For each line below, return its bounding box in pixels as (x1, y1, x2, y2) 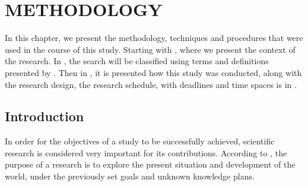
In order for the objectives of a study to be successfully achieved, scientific (5, 135, 275, 147)
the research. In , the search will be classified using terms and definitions (5, 55, 269, 67)
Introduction (5, 107, 84, 125)
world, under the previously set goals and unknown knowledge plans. (5, 170, 255, 182)
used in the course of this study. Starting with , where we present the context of (5, 43, 296, 55)
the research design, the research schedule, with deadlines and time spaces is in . (5, 78, 297, 90)
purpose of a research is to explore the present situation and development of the (5, 158, 296, 171)
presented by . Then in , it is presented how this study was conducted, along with (5, 66, 302, 78)
